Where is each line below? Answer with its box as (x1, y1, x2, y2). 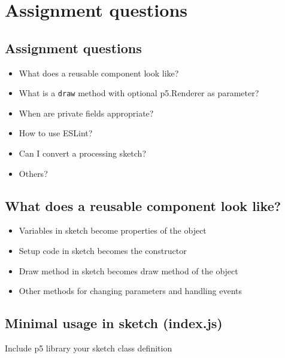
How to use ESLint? (19, 127, 93, 139)
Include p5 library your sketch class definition (5, 341, 172, 354)
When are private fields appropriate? (19, 106, 154, 119)
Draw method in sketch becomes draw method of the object (19, 264, 238, 277)
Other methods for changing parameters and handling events (19, 284, 242, 297)
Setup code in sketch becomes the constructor (19, 244, 187, 256)
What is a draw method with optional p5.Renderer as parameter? (19, 87, 259, 99)
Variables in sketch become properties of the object (19, 224, 207, 237)
